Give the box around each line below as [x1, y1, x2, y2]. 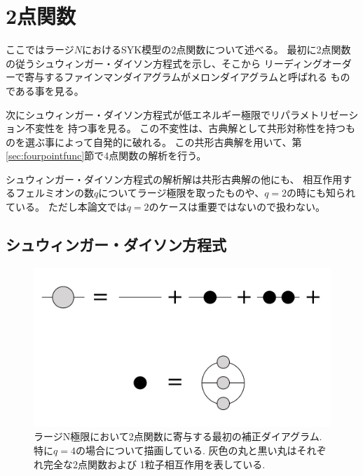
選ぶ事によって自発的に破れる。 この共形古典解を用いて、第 [25, 134, 302, 149]
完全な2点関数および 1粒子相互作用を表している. [43, 456, 266, 471]
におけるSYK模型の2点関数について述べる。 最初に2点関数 [81, 42, 351, 57]
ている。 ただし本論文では [6, 199, 127, 214]
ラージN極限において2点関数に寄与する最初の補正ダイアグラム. [34, 429, 322, 444]
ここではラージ [6, 42, 74, 57]
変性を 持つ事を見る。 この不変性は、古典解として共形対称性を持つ [34, 121, 345, 135]
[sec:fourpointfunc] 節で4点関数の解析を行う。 [6, 148, 207, 163]
